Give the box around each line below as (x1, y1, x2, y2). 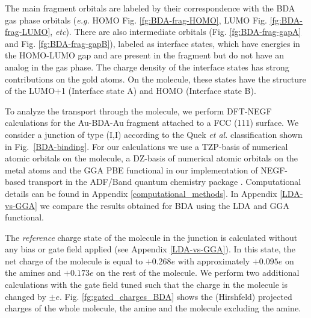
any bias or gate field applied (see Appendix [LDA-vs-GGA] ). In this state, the (5, 243, 295, 255)
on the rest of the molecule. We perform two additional (96, 266, 300, 279)
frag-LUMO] (5, 25, 51, 38)
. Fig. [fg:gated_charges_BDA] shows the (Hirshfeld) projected (59, 290, 292, 302)
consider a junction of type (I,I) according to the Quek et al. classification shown (5, 128, 303, 140)
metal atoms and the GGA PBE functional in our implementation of (5, 163, 258, 176)
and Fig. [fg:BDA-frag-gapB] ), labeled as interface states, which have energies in (5, 37, 300, 49)
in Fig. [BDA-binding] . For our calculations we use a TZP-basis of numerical (5, 140, 288, 152)
